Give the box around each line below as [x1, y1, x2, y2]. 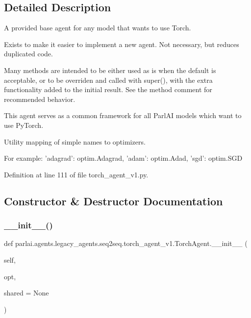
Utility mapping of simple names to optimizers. [4, 136, 146, 147]
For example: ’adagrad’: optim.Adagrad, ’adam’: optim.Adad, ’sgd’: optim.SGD [4, 153, 243, 163]
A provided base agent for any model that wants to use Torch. [4, 23, 191, 33]
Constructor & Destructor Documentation [4, 193, 223, 208]
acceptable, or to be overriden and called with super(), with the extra [4, 74, 213, 85]
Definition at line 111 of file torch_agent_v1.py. [4, 169, 149, 179]
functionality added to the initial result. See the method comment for [4, 84, 212, 95]
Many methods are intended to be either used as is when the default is [4, 65, 216, 75]
